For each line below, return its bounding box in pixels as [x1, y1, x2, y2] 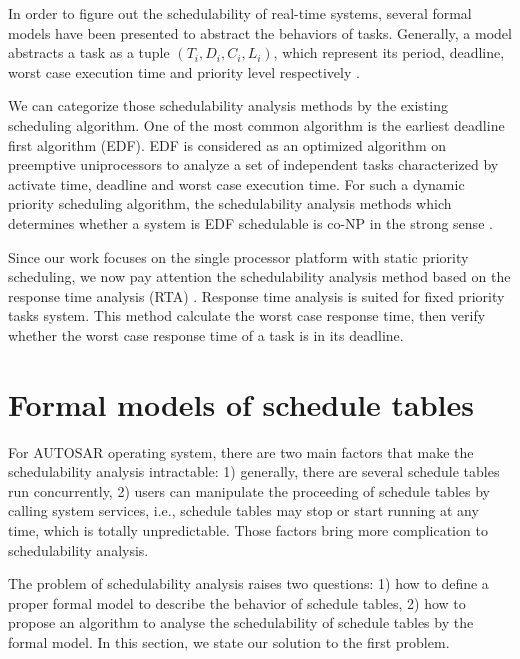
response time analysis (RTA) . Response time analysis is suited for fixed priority [8, 285, 505, 306]
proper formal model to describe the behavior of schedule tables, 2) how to [8, 592, 466, 613]
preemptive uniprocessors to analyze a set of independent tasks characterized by [8, 154, 499, 175]
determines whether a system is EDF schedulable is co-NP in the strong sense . [8, 212, 493, 233]
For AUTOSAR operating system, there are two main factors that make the [8, 441, 474, 462]
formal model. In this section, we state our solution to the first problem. [8, 631, 450, 652]
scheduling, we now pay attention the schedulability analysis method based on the [8, 266, 511, 287]
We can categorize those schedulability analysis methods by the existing [8, 95, 448, 116]
